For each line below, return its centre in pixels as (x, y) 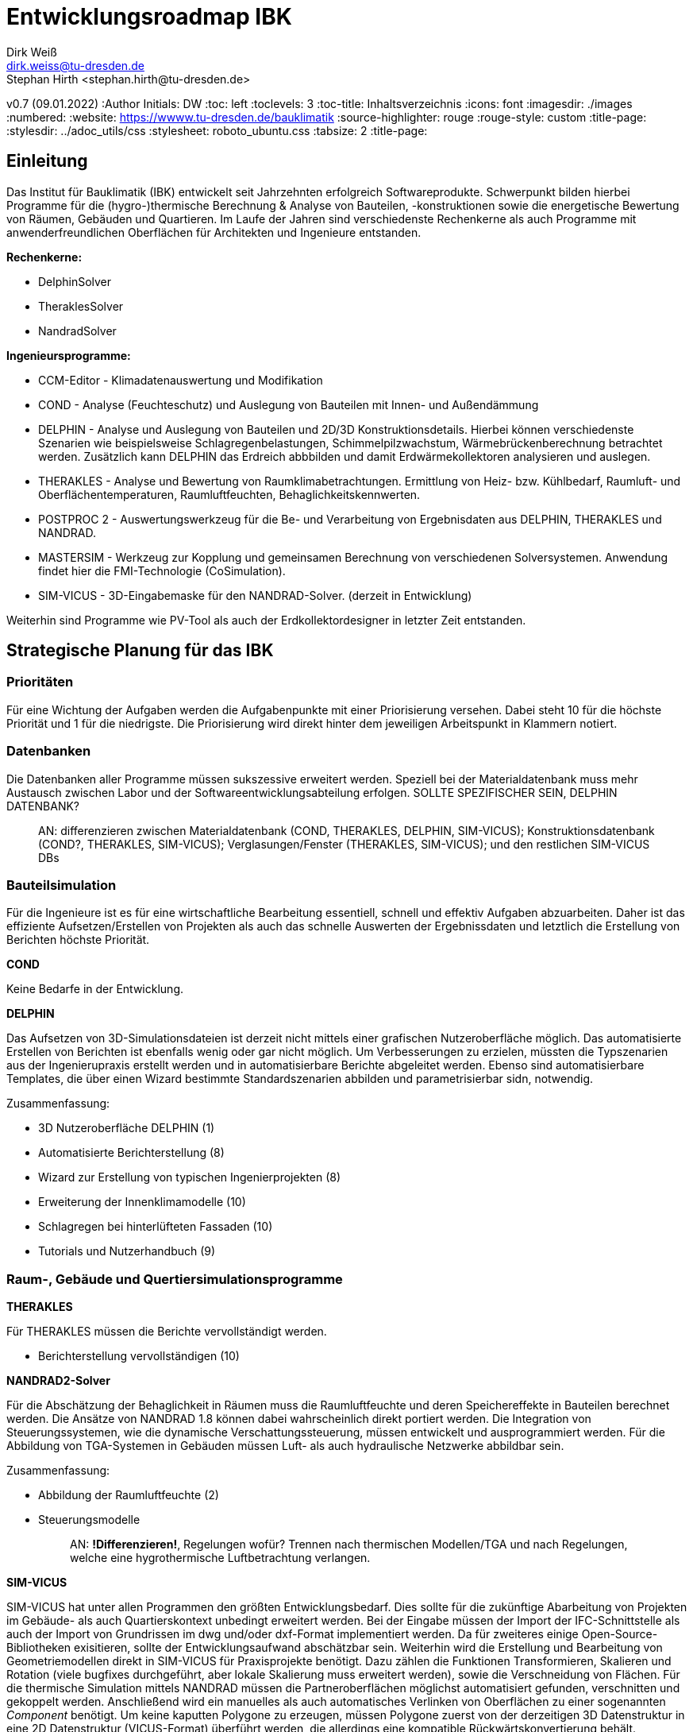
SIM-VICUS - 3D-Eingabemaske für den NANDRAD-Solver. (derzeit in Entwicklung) (255, 595)
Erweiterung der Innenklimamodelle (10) (142, 1202)
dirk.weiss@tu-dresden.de (75, 65)
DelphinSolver (75, 281)
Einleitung (47, 161)
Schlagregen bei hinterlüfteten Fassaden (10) (156, 1227)
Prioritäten (40, 682)
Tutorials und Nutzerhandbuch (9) (127, 1251)
